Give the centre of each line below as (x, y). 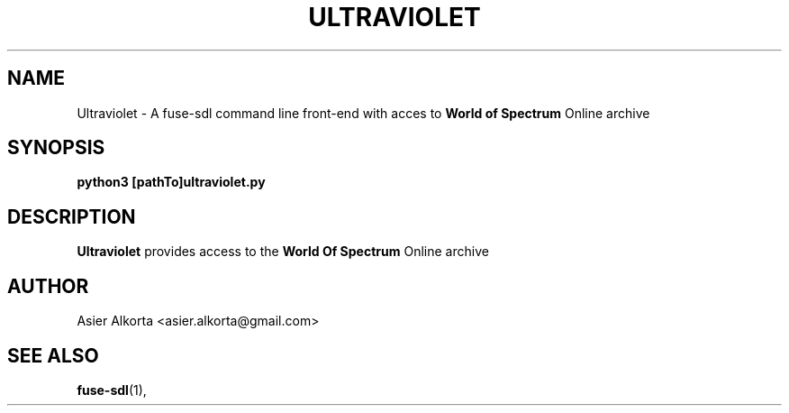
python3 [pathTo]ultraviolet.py (171, 182)
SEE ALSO (53, 355)
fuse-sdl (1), (112, 390)
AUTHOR (48, 286)
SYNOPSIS (56, 148)
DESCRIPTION (72, 216)
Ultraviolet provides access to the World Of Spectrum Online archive (283, 252)
